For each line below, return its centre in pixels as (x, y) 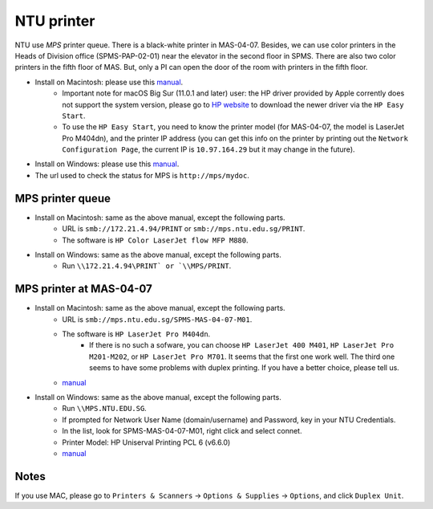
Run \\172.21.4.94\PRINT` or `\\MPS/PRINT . (147, 266)
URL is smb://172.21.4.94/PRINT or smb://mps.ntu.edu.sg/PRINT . (184, 229)
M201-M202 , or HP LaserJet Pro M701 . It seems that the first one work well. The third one (242, 356)
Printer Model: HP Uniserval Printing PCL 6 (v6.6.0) (146, 442)
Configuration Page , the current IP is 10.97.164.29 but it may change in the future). (209, 149)
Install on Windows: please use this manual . (107, 164)
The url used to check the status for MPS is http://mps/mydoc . (142, 175)
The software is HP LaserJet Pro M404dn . (136, 334)
